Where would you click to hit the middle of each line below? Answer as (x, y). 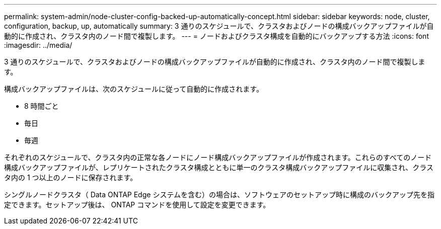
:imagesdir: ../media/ (38, 45)
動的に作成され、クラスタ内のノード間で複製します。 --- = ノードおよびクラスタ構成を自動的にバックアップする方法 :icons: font (216, 36)
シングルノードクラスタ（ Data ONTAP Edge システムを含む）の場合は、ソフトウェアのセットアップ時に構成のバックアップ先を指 (219, 195)
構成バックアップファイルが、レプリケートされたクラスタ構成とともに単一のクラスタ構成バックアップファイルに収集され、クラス (219, 167)
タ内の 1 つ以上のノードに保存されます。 (71, 177)
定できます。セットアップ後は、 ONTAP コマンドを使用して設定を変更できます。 (137, 205)
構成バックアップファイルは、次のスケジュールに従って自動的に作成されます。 (134, 89)
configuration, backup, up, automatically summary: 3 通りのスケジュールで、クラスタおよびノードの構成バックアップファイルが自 (219, 26)
